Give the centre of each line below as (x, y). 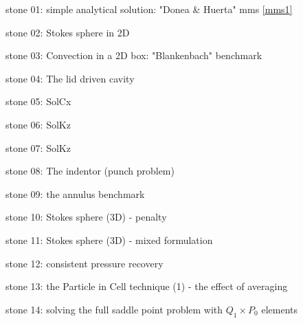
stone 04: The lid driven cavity (70, 78)
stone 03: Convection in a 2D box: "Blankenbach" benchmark (134, 55)
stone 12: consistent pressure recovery (85, 263)
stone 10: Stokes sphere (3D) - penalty (86, 217)
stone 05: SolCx (38, 101)
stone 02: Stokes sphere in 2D (68, 32)
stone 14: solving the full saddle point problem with (114, 309)
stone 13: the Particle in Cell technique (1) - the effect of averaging (147, 286)
